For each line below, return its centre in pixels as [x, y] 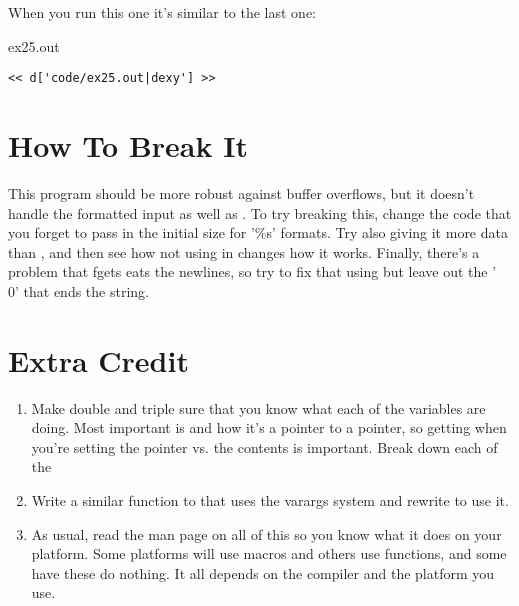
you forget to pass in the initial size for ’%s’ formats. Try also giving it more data [258, 232]
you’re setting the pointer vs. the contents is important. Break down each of [264, 446]
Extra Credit [98, 359]
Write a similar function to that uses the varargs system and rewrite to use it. [270, 500]
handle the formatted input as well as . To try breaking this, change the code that [260, 212]
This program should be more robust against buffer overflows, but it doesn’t [241, 192]
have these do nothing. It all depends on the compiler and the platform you [263, 572]
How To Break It [128, 145]
